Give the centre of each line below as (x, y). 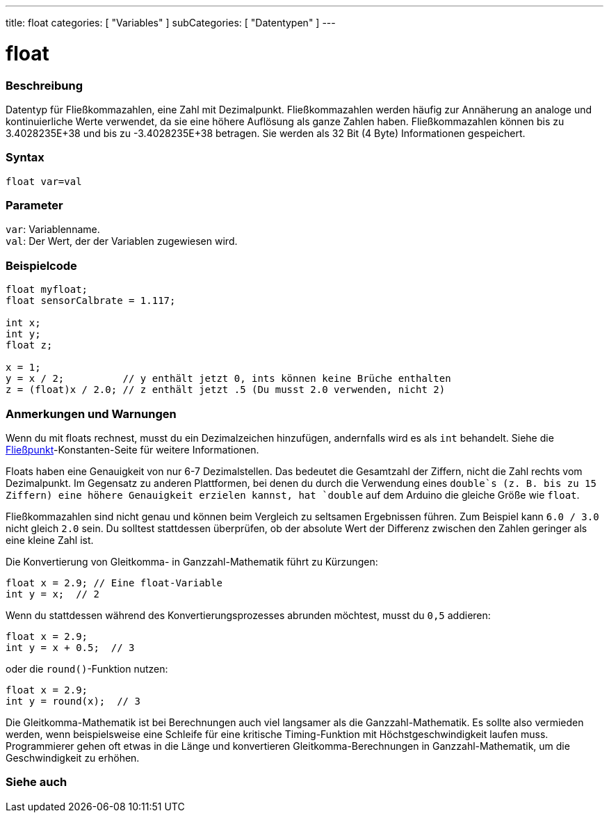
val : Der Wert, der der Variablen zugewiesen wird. (122, 241)
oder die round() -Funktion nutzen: (87, 668)
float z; (29, 345)
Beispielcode (41, 265)
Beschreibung (44, 85)
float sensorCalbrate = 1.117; (91, 301)
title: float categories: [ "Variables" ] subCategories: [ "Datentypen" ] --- (171, 23)
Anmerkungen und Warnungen (91, 414)
